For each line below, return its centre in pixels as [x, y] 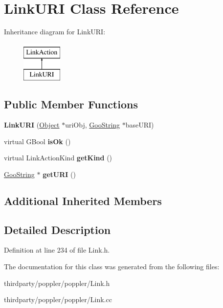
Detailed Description [57, 229]
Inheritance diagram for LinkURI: [55, 32]
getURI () [59, 174]
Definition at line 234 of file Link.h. [57, 250]
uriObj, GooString [93, 125]
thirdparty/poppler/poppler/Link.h [57, 283]
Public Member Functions [71, 104]
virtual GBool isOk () [37, 141]
